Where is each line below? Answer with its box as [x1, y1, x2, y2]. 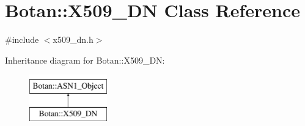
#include [5, 33, 39, 46]
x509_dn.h [53, 33, 94, 46]
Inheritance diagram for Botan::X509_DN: [5, 53, 165, 66]
